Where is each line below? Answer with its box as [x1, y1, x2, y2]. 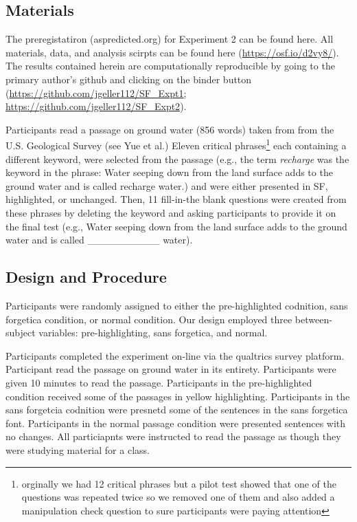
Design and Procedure [5, 266, 167, 287]
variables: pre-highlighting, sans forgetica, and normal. [38, 325, 268, 340]
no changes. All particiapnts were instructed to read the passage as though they [5, 429, 341, 444]
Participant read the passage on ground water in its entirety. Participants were [5, 362, 336, 376]
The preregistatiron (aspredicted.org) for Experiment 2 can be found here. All [5, 32, 334, 46]
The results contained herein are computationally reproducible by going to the [5, 58, 335, 73]
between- [295, 312, 332, 326]
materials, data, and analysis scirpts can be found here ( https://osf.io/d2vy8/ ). [5, 45, 339, 59]
